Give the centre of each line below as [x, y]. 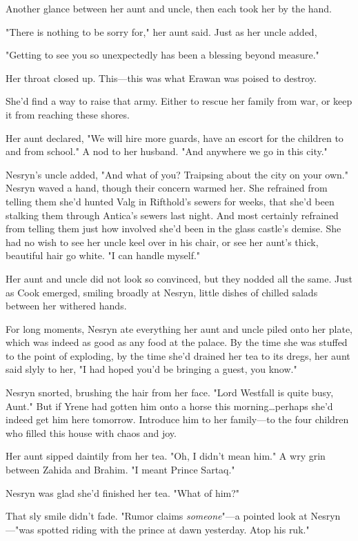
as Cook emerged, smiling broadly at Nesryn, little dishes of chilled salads [162, 292]
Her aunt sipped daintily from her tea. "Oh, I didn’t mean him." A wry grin [166, 456]
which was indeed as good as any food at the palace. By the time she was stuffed [177, 342]
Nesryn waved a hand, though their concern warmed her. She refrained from [167, 188]
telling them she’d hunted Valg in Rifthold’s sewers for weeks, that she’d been [170, 201]
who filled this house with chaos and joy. [91, 432]
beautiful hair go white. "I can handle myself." [103, 255]
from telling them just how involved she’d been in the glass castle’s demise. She [173, 228]
